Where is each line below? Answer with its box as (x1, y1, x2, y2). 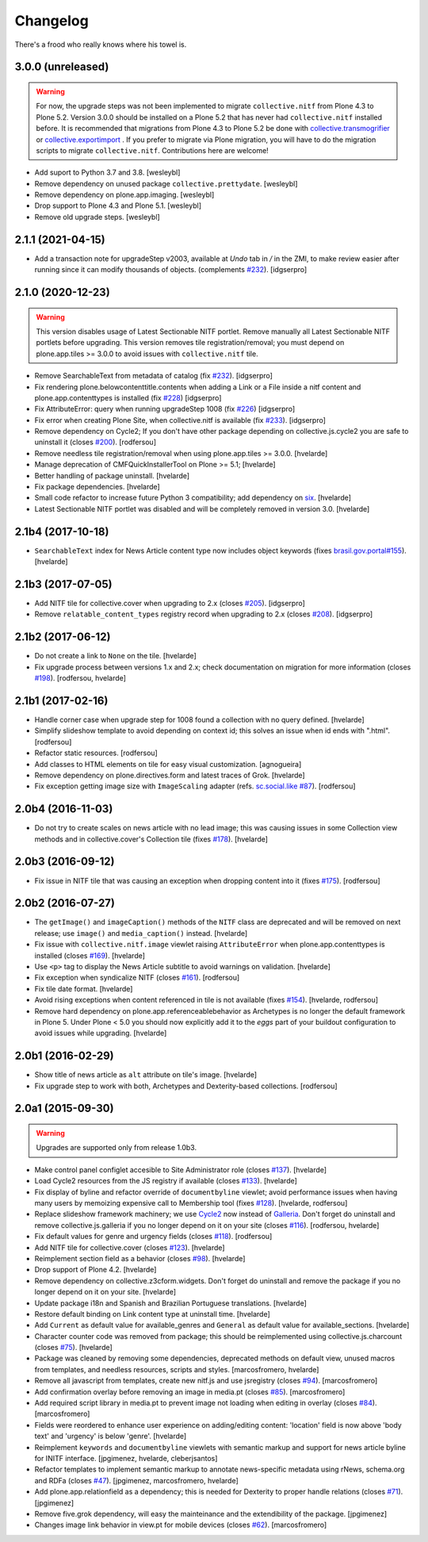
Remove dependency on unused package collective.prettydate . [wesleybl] (34, 178, 298, 188)
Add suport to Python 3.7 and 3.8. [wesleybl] (34, 167, 181, 178)
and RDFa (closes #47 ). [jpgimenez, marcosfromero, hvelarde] (34, 1475, 239, 1485)
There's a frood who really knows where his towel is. (14, 40, 187, 49)
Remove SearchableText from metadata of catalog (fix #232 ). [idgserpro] (34, 371, 273, 381)
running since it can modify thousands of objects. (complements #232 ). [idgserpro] (34, 265, 308, 274)
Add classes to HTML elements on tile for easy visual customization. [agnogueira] (34, 759, 302, 769)
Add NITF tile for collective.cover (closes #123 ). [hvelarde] (34, 1242, 225, 1252)
